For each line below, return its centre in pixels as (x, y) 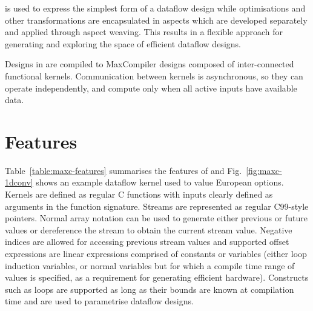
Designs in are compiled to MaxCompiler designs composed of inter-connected (150, 64)
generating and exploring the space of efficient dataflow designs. (123, 43)
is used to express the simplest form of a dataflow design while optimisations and (155, 8)
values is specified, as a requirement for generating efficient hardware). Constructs (157, 277)
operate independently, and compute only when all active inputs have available (151, 88)
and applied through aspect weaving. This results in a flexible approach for (144, 32)
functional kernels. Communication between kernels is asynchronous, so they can (154, 75)
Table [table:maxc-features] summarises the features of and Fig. (124, 170)
